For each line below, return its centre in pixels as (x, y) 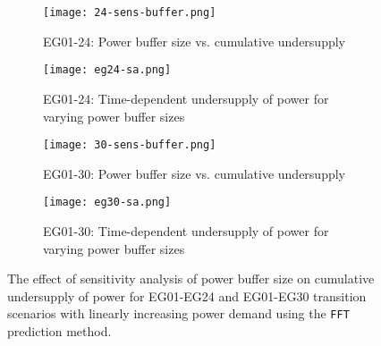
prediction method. (59, 331)
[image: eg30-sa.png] (107, 203)
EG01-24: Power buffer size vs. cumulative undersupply (195, 41)
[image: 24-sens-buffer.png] (130, 13)
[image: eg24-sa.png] (107, 70)
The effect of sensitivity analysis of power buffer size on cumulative (191, 278)
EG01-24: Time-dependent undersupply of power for (186, 98)
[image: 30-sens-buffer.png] (130, 145)
